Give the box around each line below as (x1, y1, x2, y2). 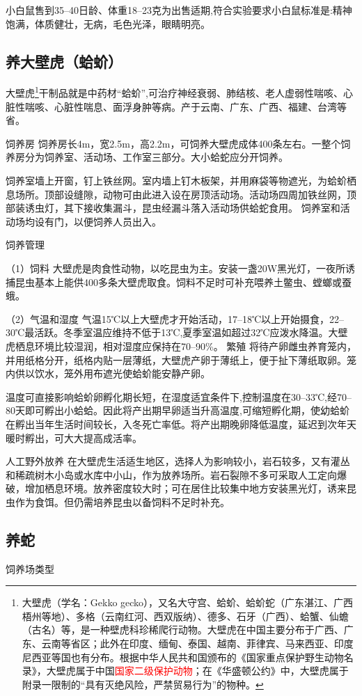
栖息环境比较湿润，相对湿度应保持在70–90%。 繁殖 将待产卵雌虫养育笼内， (15, 338, 356, 353)
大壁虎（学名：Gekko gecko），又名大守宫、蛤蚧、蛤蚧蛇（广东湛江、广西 (22, 595, 354, 610)
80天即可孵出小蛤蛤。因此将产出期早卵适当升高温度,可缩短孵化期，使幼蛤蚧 (6, 403, 349, 418)
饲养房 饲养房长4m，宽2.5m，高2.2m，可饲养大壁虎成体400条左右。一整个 (6, 136, 341, 150)
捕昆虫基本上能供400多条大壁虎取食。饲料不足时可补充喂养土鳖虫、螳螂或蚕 (6, 274, 352, 289)
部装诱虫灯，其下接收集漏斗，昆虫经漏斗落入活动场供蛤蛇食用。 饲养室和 (6, 200, 340, 215)
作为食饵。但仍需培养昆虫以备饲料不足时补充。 (15, 494, 230, 509)
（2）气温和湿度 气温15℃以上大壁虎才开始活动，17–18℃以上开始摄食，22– (6, 311, 345, 326)
